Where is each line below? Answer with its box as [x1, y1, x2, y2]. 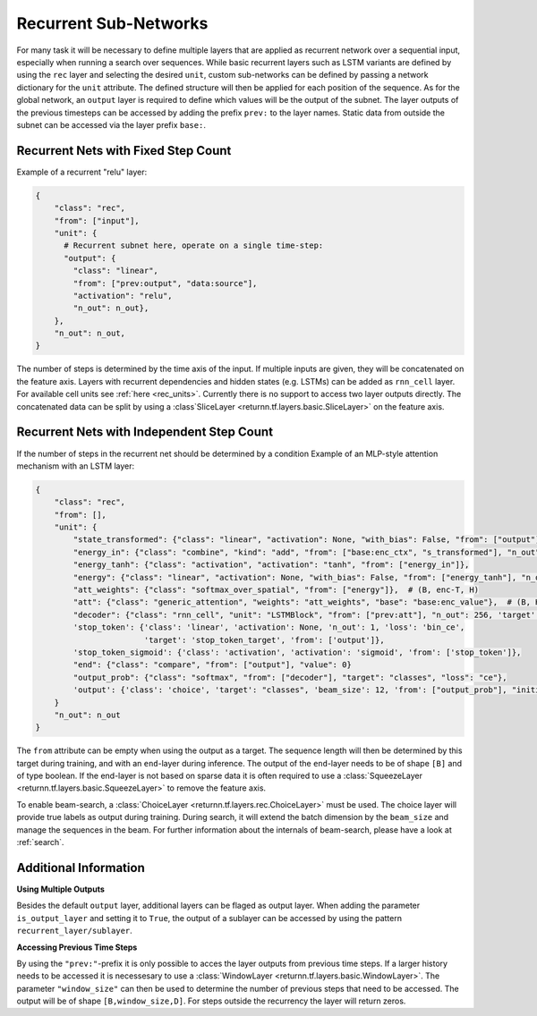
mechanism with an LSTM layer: [16, 461, 135, 471]
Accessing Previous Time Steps [16, 942, 138, 952]
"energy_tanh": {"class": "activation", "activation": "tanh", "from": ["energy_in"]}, [72, 560, 470, 570]
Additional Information [16, 859, 145, 876]
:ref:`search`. [16, 837, 64, 848]
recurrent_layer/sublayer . [16, 926, 133, 936]
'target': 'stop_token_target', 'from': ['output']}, [143, 635, 385, 645]
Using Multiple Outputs [16, 884, 105, 894]
